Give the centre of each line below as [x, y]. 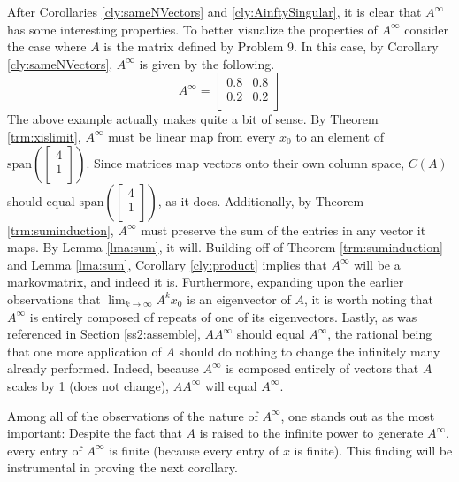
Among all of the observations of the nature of [133, 415]
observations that [54, 298]
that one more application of [84, 351]
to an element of [340, 136]
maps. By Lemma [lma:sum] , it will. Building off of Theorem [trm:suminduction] [225, 247]
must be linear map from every [192, 136]
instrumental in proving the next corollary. [122, 467]
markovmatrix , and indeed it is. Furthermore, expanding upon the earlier [206, 282]
